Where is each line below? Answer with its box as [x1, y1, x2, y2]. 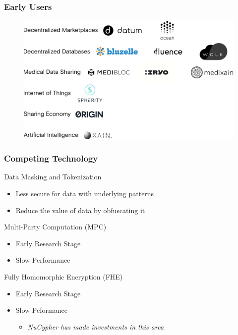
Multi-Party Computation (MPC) [4, 222, 107, 232]
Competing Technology [4, 152, 98, 165]
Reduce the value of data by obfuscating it [15, 205, 145, 215]
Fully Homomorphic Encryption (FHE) [4, 271, 123, 281]
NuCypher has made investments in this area [27, 321, 164, 332]
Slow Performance [15, 255, 70, 265]
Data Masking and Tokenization [4, 171, 102, 182]
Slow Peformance [15, 305, 67, 315]
